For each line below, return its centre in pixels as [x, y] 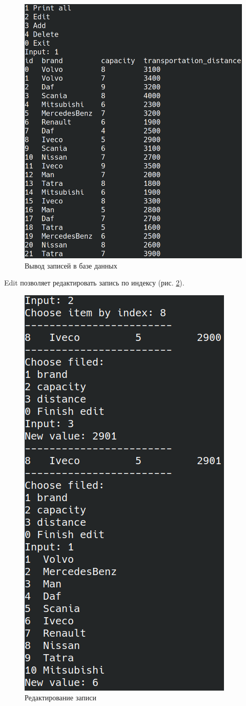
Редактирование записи [60, 698]
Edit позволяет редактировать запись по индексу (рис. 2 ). [94, 283]
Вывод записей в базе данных [71, 265]
